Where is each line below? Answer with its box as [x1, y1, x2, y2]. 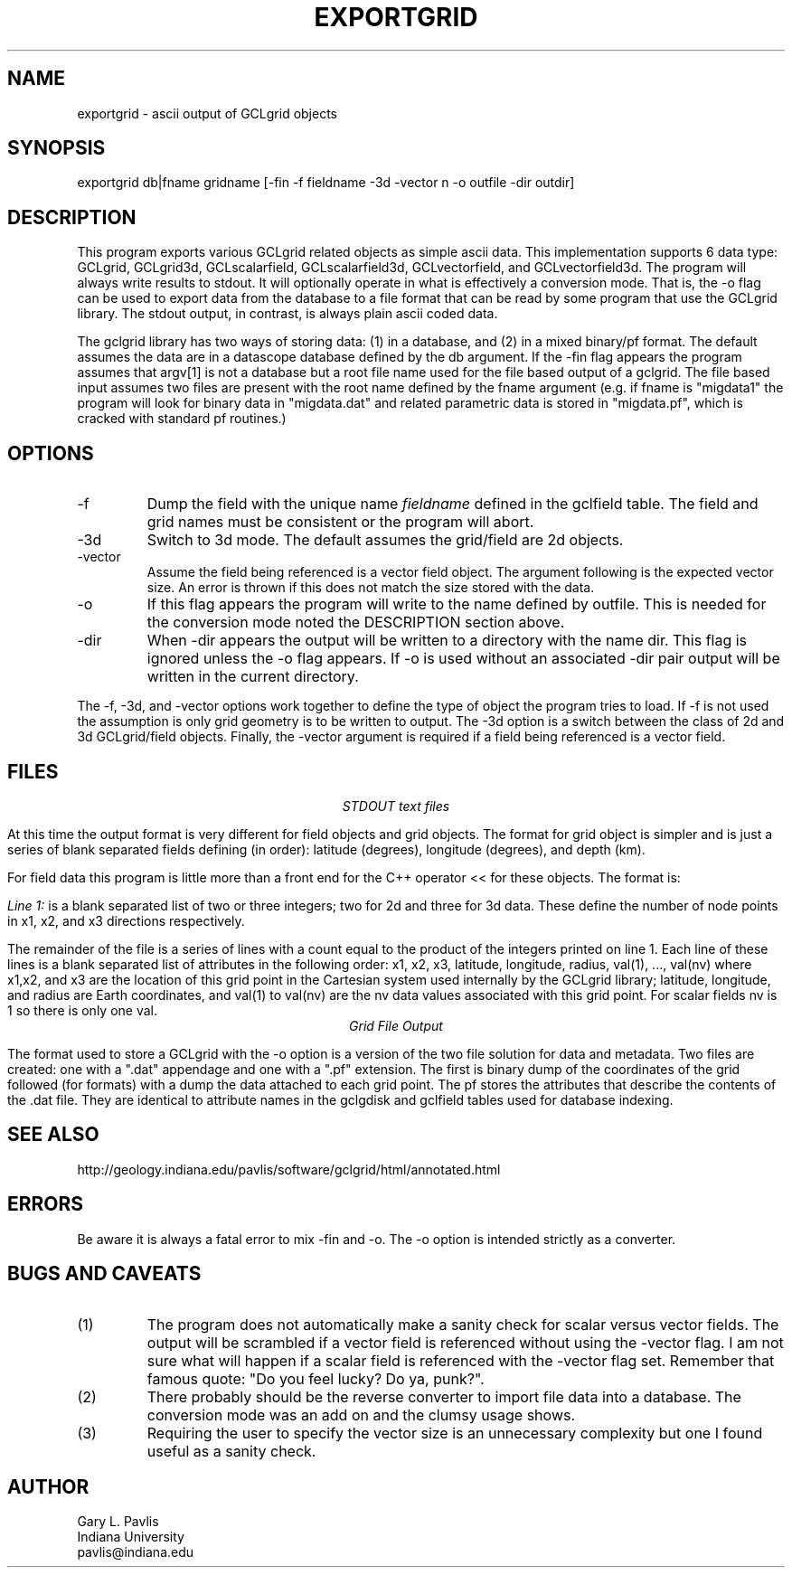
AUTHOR [7, 1475, 90, 1498]
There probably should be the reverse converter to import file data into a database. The [146, 1387, 741, 1406]
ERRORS [7, 1193, 84, 1216]
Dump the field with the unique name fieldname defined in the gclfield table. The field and [146, 495, 759, 514]
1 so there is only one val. [7, 1002, 158, 1018]
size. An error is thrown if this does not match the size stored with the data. [146, 580, 595, 596]
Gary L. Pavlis [77, 1514, 159, 1530]
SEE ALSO [7, 1123, 99, 1146]
